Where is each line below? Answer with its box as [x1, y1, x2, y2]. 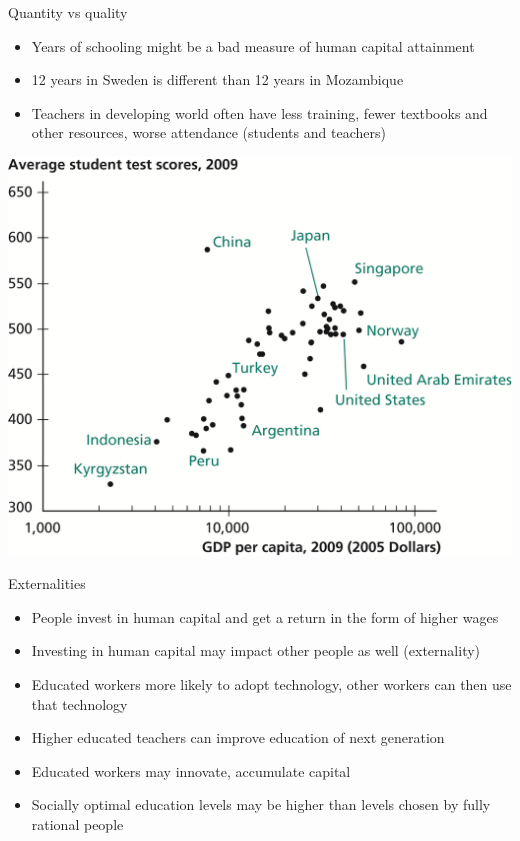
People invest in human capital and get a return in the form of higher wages [31, 606, 499, 627]
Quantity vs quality [8, 2, 128, 22]
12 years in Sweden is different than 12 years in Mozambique [31, 69, 404, 90]
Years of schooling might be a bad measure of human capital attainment [31, 35, 475, 56]
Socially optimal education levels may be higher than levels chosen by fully [31, 794, 491, 815]
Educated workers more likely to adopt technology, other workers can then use [31, 674, 512, 695]
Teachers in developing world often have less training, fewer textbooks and [31, 102, 488, 123]
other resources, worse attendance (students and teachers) [31, 122, 386, 143]
